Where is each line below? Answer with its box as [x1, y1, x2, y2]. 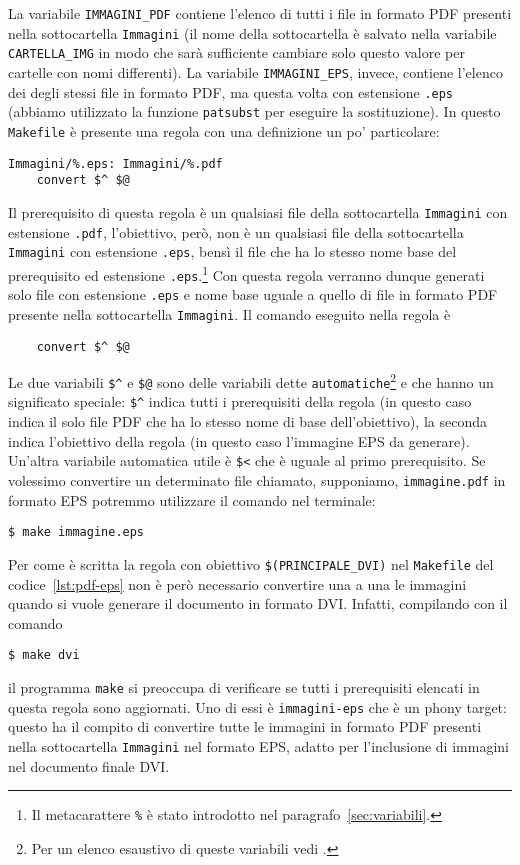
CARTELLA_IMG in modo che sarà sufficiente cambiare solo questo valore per [8, 42, 465, 63]
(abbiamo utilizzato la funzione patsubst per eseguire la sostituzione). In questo [8, 101, 501, 122]
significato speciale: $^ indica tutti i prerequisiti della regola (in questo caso [8, 391, 472, 412]
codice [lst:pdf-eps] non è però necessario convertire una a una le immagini [8, 573, 467, 594]
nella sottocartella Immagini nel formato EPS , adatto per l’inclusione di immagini [8, 735, 509, 756]
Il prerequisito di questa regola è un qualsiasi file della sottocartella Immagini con [8, 201, 508, 222]
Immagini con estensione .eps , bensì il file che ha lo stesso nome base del [8, 241, 457, 262]
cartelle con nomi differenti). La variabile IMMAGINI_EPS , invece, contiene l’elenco [8, 61, 503, 82]
